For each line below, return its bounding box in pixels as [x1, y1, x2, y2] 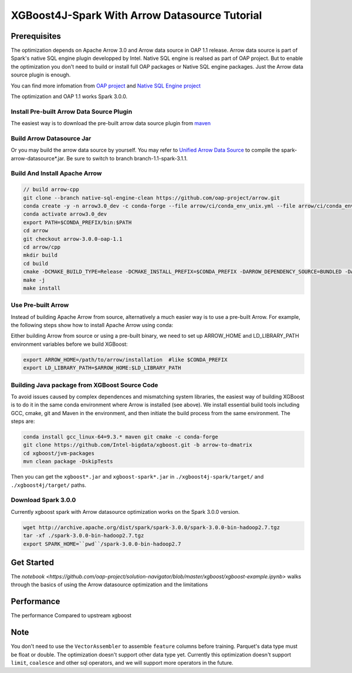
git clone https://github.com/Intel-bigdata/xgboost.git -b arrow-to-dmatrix [23, 442, 252, 449]
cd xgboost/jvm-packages [23, 450, 95, 456]
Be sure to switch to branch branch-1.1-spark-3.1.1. [66, 154, 188, 161]
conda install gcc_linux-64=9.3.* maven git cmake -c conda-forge [23, 433, 218, 440]
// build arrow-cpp [23, 186, 79, 193]
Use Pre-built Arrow [11, 301, 69, 309]
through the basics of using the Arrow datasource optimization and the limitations [11, 581, 208, 588]
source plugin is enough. [11, 71, 71, 79]
